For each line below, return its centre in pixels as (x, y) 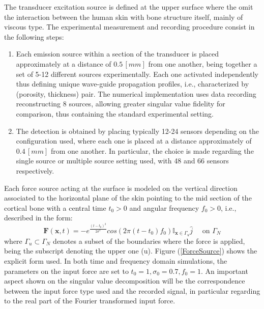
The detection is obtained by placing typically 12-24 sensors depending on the (137, 131)
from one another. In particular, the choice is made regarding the (152, 150)
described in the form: (38, 218)
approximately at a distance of (64, 63)
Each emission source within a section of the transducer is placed (117, 54)
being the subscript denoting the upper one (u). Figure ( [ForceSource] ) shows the (131, 251)
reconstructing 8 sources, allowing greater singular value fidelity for (121, 104)
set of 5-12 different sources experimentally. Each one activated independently (137, 74)
